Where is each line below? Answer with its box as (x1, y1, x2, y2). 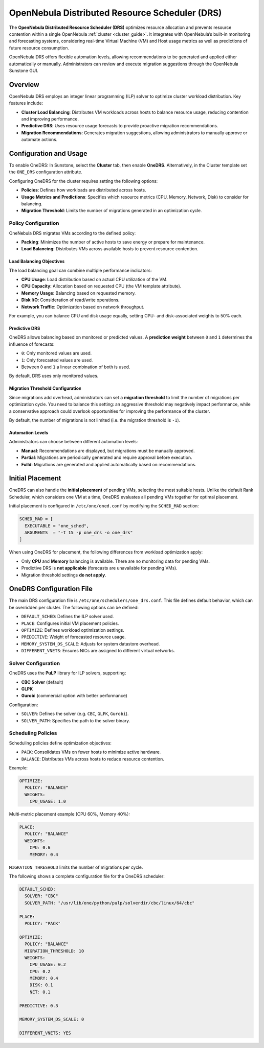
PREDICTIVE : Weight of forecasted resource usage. (21, 634, 126, 640)
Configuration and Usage (9, 149, 88, 158)
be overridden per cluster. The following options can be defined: (9, 604, 139, 610)
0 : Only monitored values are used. (21, 350, 92, 356)
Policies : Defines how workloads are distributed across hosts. (21, 187, 146, 193)
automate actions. (21, 137, 58, 143)
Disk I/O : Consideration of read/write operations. (21, 297, 120, 303)
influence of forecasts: (9, 341, 55, 347)
